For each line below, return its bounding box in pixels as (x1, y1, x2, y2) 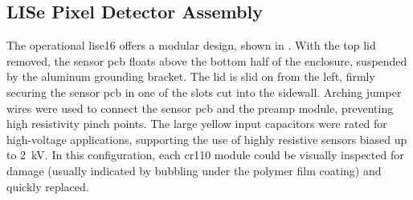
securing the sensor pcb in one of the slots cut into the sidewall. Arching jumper (6, 83, 402, 100)
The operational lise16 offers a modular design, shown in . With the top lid (6, 37, 376, 54)
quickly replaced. (6, 178, 89, 194)
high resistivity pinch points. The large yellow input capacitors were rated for (6, 115, 387, 132)
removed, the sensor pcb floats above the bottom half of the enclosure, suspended (6, 52, 407, 69)
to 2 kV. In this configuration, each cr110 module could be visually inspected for (6, 146, 404, 163)
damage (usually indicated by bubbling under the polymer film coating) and (6, 162, 382, 178)
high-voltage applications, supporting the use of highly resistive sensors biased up (6, 130, 407, 147)
